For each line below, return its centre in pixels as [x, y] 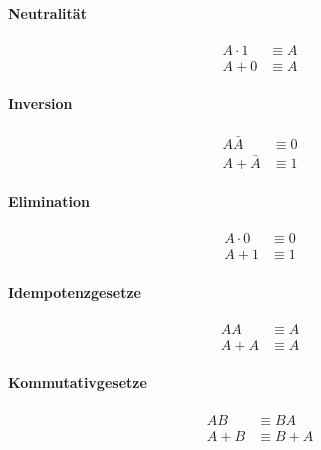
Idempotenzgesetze [74, 291]
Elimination [49, 200]
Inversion [40, 103]
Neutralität [47, 12]
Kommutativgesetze [77, 382]
